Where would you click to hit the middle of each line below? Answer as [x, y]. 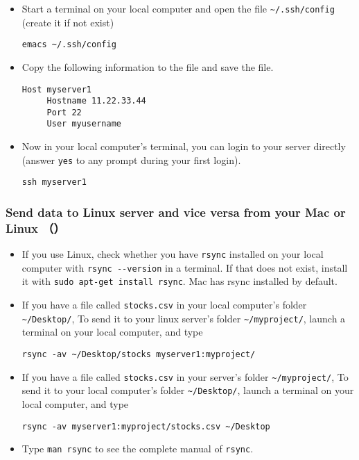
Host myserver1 [57, 89]
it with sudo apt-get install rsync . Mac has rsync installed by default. [179, 281]
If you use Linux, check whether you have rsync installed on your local [173, 254]
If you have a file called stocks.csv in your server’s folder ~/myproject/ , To [185, 376]
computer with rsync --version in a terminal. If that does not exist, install [185, 267]
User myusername [84, 124]
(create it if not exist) [68, 22]
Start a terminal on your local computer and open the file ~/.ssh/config [178, 8]
